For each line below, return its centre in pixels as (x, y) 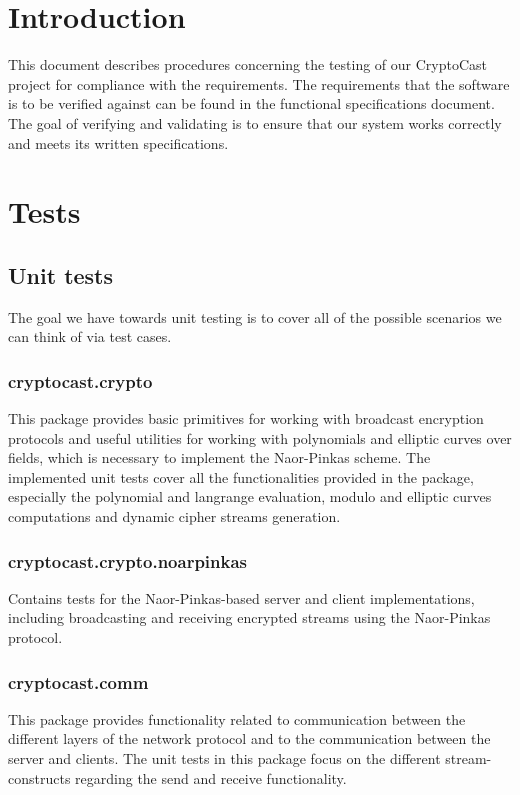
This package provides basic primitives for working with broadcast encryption (246, 418)
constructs (39, 777)
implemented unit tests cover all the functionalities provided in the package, (241, 476)
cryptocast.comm (78, 681)
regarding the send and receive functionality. (211, 777)
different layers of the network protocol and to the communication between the (249, 738)
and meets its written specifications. (118, 142)
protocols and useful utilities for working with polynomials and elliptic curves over (260, 437)
